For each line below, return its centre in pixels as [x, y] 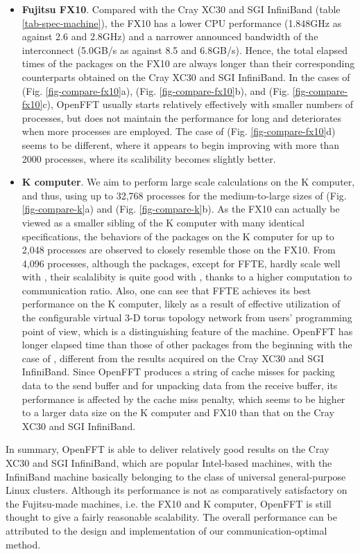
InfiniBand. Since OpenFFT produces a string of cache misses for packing [178, 372]
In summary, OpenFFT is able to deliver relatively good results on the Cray [168, 449]
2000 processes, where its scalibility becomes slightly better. [149, 158]
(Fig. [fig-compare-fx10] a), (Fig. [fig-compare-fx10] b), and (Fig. [156, 90]
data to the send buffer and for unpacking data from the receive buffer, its [180, 385]
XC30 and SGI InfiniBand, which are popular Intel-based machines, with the [169, 463]
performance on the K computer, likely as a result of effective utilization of [181, 304]
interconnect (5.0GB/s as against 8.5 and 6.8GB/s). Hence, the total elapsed [185, 50]
